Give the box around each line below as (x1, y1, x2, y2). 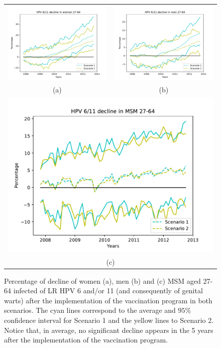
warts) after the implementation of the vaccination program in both (4, 295, 212, 305)
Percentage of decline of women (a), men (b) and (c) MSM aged (4, 275, 201, 286)
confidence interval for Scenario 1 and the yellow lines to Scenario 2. (4, 314, 214, 325)
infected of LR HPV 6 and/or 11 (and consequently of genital (13, 285, 203, 296)
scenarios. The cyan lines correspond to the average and (4, 305, 176, 315)
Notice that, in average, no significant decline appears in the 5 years (4, 324, 213, 335)
